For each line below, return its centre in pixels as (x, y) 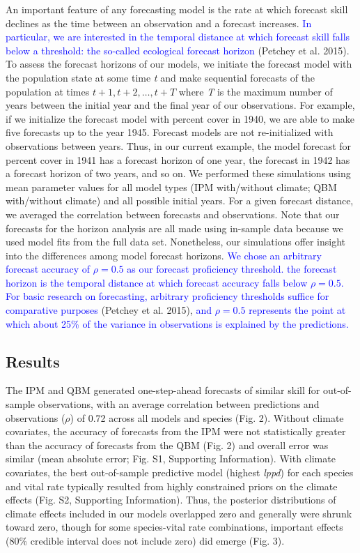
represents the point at (297, 310)
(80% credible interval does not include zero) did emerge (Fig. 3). (145, 540)
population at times (48, 91)
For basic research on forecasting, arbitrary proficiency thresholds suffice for (167, 296)
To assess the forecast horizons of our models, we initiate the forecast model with (179, 64)
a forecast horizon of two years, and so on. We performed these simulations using (178, 173)
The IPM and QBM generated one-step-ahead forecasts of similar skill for (163, 390)
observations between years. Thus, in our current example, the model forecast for (179, 145)
